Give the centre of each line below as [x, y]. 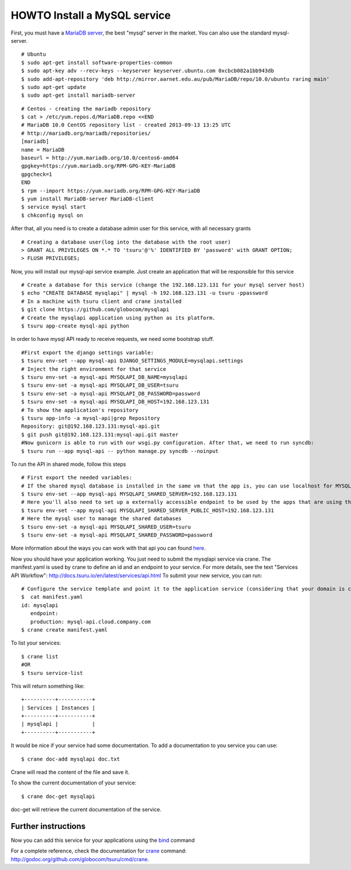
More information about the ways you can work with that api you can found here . [108, 548]
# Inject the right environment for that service [94, 369]
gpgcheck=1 [37, 174]
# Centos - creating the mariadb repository [86, 109]
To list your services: [36, 643]
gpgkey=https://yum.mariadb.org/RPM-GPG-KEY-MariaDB [98, 166]
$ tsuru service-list [52, 673]
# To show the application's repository [80, 410]
